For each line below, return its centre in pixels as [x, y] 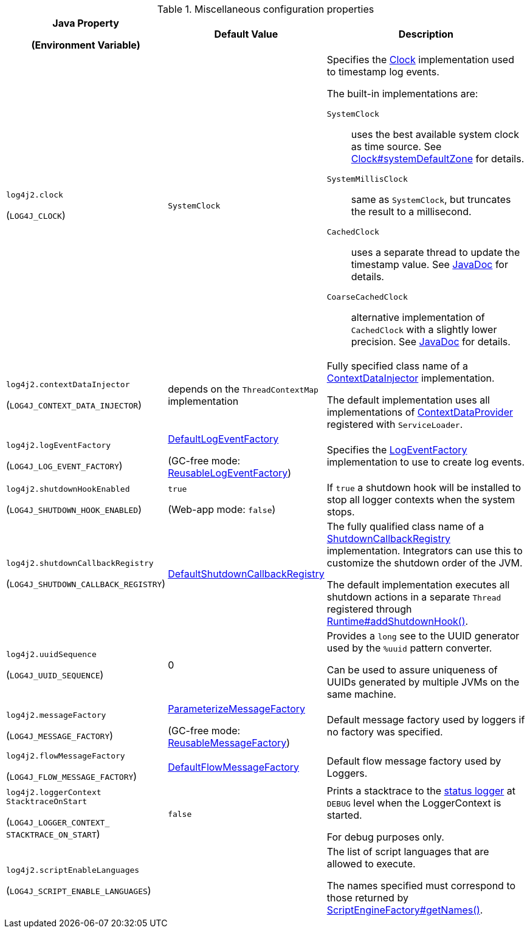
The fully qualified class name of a [405, 526]
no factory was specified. [385, 732]
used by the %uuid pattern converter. [409, 648]
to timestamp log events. [383, 72]
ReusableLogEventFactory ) [230, 473]
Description [426, 34]
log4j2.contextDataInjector [68, 384]
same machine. [361, 694]
